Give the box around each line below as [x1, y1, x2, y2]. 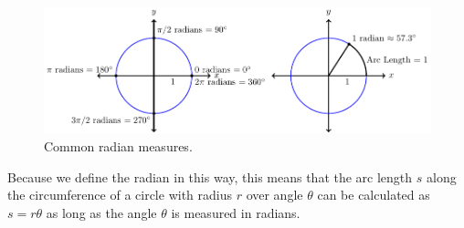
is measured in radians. [171, 202, 301, 222]
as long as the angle [46, 202, 157, 222]
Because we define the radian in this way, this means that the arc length [7, 167, 413, 186]
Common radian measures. [44, 136, 193, 155]
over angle [246, 185, 303, 204]
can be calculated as [317, 185, 430, 204]
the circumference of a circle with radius [7, 185, 232, 204]
